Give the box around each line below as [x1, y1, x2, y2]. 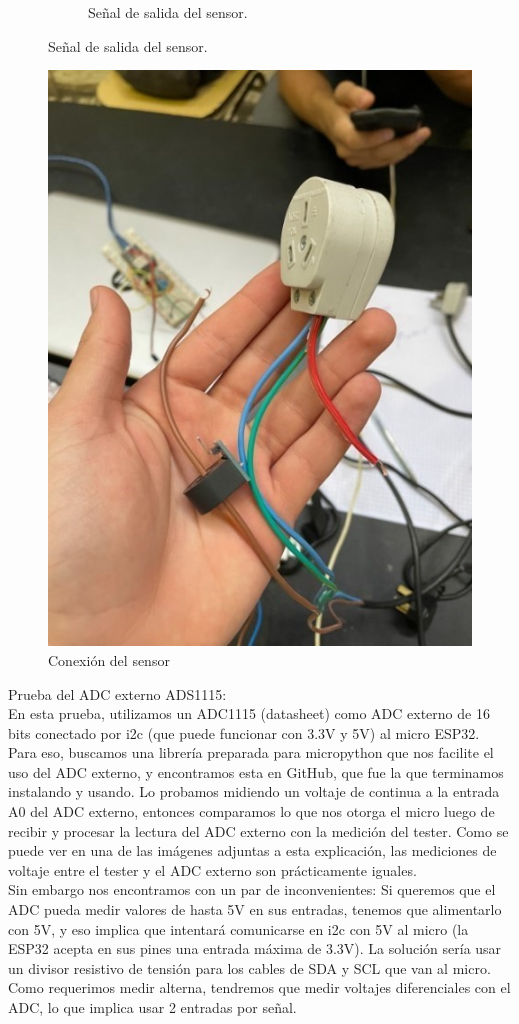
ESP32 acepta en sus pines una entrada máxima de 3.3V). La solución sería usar [8, 938, 502, 959]
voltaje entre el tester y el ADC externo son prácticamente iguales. [8, 859, 417, 880]
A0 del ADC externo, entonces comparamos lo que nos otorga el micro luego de [8, 801, 495, 822]
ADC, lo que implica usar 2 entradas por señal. [8, 997, 297, 1017]
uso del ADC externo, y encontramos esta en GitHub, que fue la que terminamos [8, 761, 504, 782]
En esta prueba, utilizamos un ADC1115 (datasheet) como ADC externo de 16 [8, 703, 490, 724]
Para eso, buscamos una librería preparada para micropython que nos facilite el [8, 742, 494, 763]
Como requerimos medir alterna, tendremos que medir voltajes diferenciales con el [8, 977, 511, 998]
